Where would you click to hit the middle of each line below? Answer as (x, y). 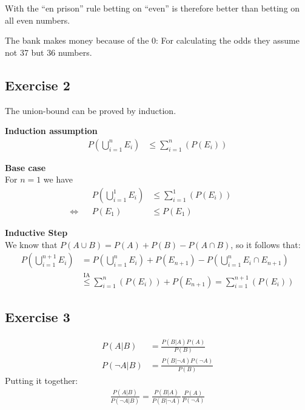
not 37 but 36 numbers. (49, 52)
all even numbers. (38, 20)
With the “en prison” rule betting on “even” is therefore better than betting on (152, 8)
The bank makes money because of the (77, 40)
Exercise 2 (38, 85)
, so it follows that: (266, 244)
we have (58, 179)
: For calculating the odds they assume (228, 40)
